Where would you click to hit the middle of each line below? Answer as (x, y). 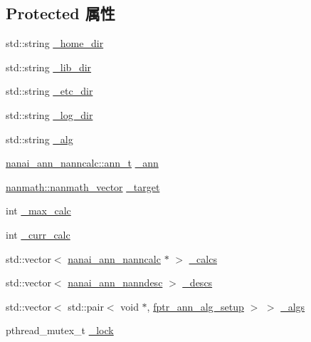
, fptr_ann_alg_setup (195, 306)
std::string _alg (39, 139)
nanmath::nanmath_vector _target (83, 186)
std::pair (86, 306)
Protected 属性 (60, 13)
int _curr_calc (38, 234)
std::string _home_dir (55, 43)
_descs (197, 283)
